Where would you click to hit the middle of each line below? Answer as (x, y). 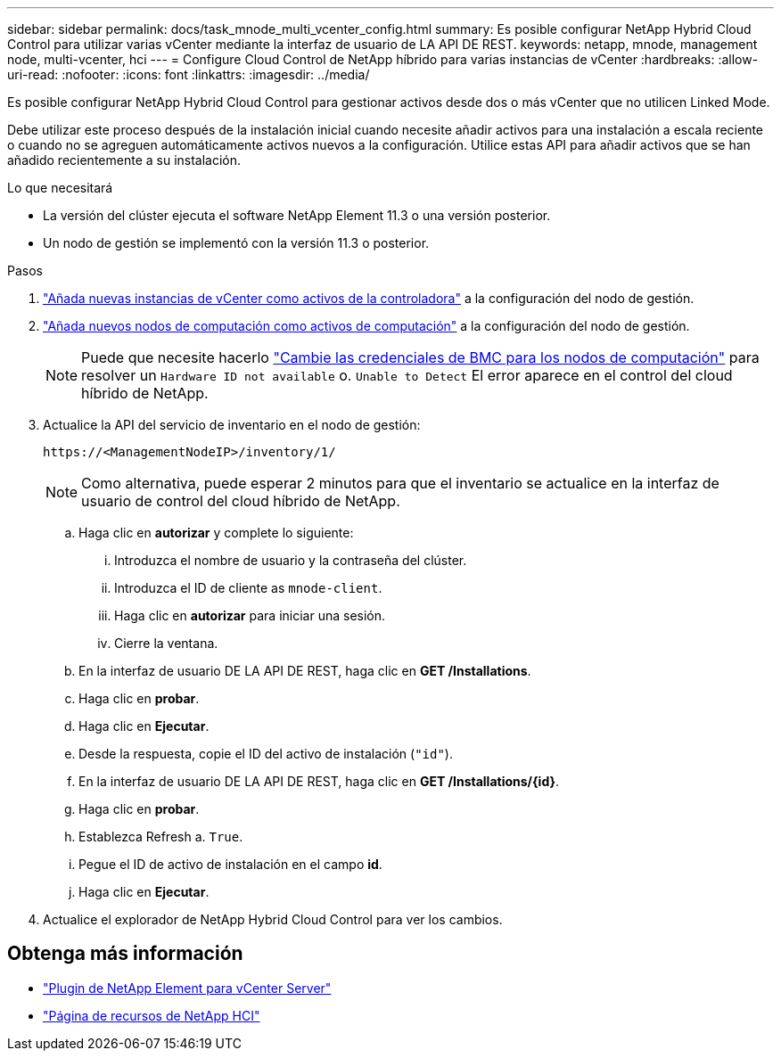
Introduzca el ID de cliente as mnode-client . (248, 588)
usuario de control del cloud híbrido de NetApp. (241, 501)
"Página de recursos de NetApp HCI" (152, 1015)
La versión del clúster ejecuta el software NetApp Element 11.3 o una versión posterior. (297, 215)
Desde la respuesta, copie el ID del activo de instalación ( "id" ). (266, 754)
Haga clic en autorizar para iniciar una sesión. (250, 615)
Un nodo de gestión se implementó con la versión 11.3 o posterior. (236, 243)
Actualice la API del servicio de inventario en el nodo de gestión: (232, 425)
